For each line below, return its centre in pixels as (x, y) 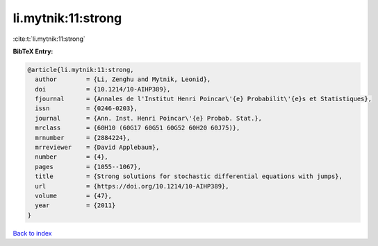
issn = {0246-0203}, (87, 108)
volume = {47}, (74, 196)
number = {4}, (72, 157)
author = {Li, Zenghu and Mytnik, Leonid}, (123, 79)
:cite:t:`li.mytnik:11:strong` (49, 39)
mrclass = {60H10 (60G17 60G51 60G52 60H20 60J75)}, (138, 128)
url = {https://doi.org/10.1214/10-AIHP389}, (132, 186)
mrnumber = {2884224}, (83, 138)
